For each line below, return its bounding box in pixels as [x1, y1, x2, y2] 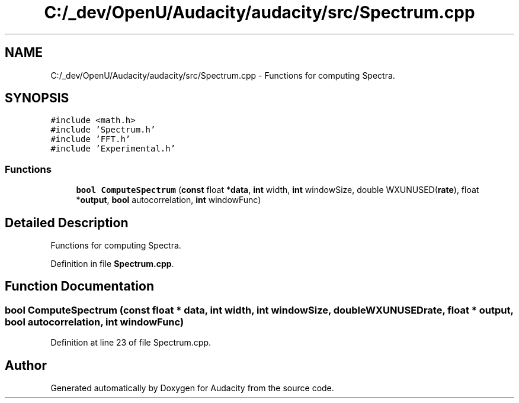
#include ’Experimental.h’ [50, 144, 176, 154]
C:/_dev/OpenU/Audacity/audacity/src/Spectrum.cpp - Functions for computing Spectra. [50, 70, 395, 80]
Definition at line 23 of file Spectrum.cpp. [50, 337, 212, 348]
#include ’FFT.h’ [50, 134, 131, 144]
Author [5, 357, 47, 373]
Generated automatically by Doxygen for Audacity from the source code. [50, 383, 334, 394]
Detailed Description [5, 215, 129, 230]
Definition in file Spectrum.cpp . [50, 259, 174, 269]
